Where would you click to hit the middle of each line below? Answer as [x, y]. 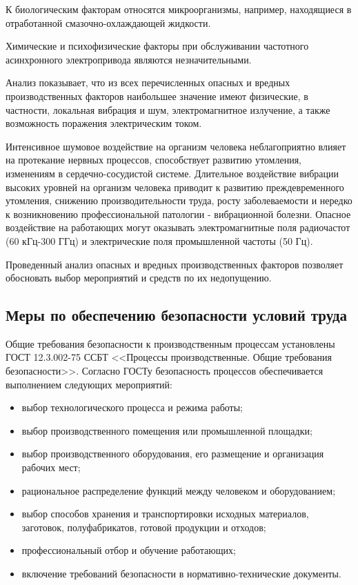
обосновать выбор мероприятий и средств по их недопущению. [139, 278]
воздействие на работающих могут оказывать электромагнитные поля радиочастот [178, 227]
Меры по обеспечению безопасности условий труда [177, 315]
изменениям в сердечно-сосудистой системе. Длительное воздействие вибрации [172, 173]
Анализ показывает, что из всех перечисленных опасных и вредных [148, 82]
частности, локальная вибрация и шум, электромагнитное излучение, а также [168, 109]
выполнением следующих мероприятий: [89, 384]
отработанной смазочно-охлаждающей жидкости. [108, 22]
